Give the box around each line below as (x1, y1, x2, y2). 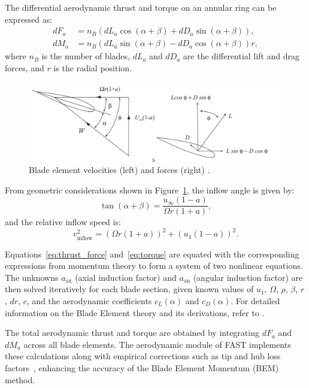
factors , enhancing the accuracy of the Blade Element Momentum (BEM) (5, 361, 279, 374)
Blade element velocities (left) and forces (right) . (29, 163, 210, 176)
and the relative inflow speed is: (5, 216, 121, 228)
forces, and (5, 61, 44, 74)
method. (5, 373, 35, 386)
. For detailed (231, 294, 280, 307)
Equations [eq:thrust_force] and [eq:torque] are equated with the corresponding (5, 247, 299, 260)
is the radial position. (53, 61, 132, 74)
